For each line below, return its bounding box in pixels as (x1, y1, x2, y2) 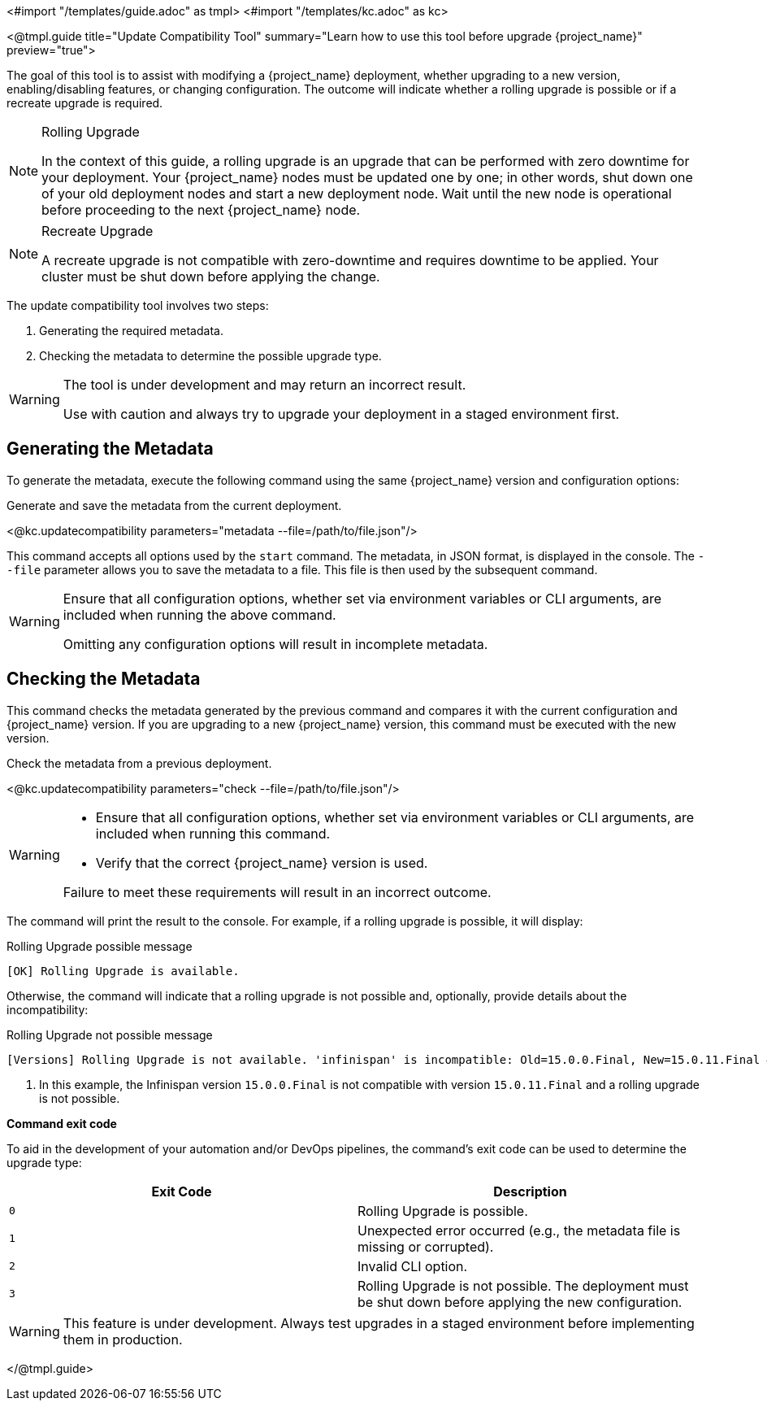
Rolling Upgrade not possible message (6, 1027, 213, 1042)
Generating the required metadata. (39, 324, 223, 338)
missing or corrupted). (357, 1238, 494, 1255)
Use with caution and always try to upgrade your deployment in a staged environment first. (63, 406, 620, 422)
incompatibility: (6, 1002, 89, 1017)
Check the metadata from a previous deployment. (6, 756, 272, 770)
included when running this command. (95, 825, 331, 842)
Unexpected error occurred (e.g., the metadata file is (357, 1222, 681, 1239)
